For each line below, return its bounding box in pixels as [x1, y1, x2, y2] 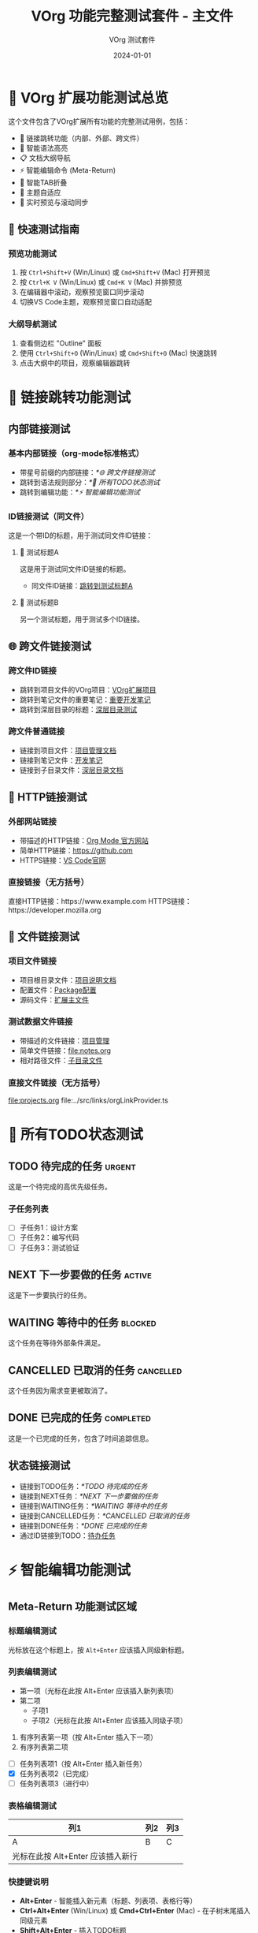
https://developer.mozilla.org [8, 905, 101, 915]
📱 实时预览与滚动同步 [19, 197, 89, 207]
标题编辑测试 [8, 1625, 57, 1636]
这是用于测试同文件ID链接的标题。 [19, 564, 131, 573]
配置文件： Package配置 [19, 985, 97, 994]
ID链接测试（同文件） [8, 511, 89, 522]
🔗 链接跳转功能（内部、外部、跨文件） [19, 133, 144, 143]
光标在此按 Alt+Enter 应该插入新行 [12, 1851, 138, 1862]
